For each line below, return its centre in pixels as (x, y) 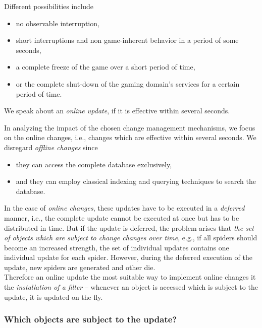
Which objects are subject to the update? (91, 319)
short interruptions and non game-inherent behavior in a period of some (127, 40)
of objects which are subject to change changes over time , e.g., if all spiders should (131, 238)
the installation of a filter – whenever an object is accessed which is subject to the (131, 287)
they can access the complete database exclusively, (94, 164)
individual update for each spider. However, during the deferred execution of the (128, 257)
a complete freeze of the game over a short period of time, (106, 67)
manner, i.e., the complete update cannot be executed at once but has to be (122, 217)
